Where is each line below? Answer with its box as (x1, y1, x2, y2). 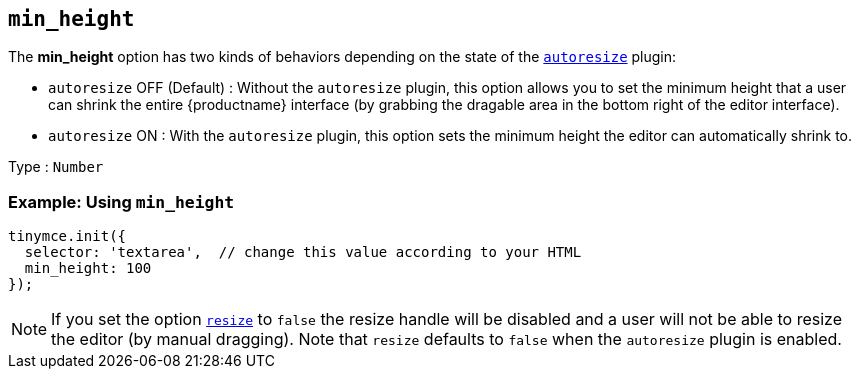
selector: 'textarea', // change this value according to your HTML (24, 244, 582, 261)
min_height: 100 (24, 260, 152, 277)
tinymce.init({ (8, 228, 127, 245)
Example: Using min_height (8, 191, 235, 212)
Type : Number (8, 158, 104, 176)
